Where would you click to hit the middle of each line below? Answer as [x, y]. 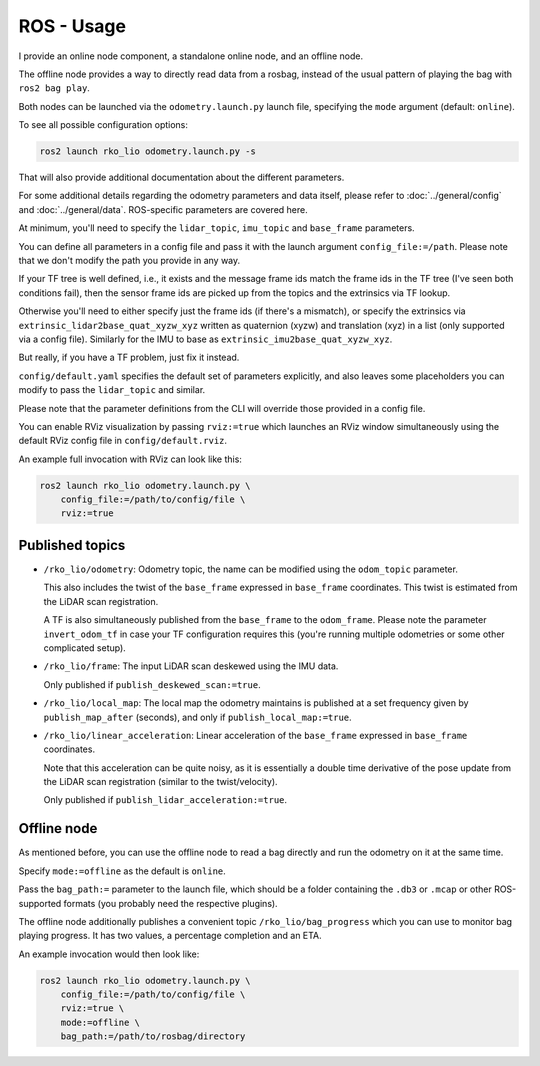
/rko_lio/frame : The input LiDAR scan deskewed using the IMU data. [191, 666]
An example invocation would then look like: [109, 954]
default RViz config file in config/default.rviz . [123, 441]
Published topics [72, 545]
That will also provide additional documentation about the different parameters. [181, 177]
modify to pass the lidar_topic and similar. [112, 390]
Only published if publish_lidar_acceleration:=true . [165, 800]
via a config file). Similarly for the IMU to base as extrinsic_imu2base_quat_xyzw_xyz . [205, 339]
